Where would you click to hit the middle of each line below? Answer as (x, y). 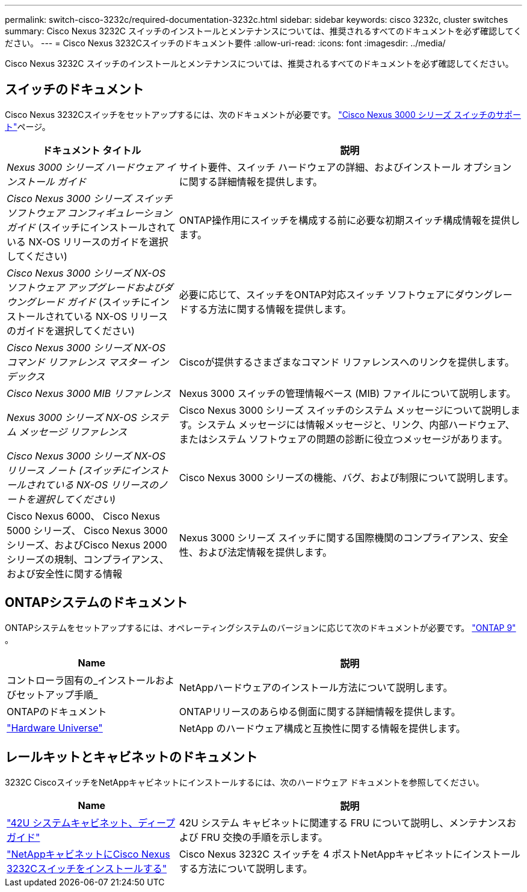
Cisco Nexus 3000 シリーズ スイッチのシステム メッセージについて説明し (345, 410)
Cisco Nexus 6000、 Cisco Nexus (84, 516)
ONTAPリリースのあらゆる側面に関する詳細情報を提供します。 (320, 711)
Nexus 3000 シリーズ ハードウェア (85, 167)
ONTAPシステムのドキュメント (96, 603)
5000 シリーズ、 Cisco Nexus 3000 (87, 530)
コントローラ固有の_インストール (81, 680)
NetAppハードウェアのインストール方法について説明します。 (316, 687)
